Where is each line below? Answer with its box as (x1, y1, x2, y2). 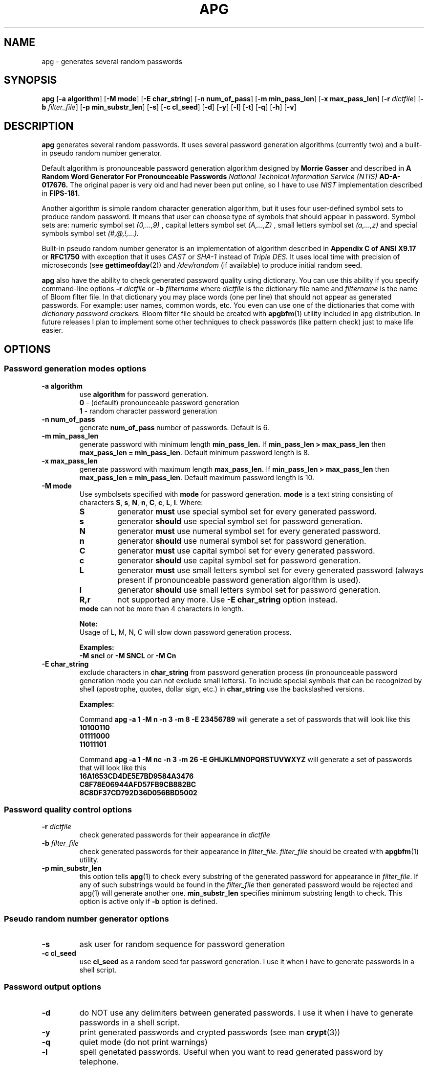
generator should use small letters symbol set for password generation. (117, 584, 381, 595)
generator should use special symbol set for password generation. (117, 516, 363, 526)
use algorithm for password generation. (79, 390, 208, 398)
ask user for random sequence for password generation (79, 939, 285, 949)
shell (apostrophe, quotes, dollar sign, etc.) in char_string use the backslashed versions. (79, 684, 364, 693)
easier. (42, 326, 63, 335)
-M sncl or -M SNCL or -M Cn (79, 651, 176, 660)
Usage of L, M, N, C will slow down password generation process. (79, 627, 292, 636)
